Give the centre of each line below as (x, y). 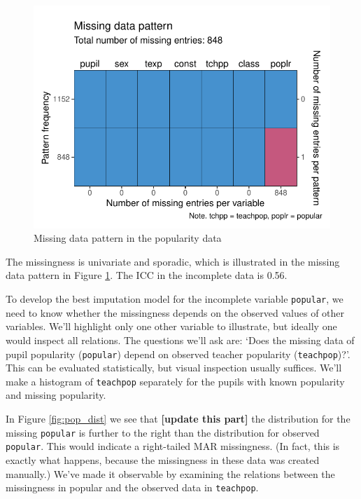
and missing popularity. (56, 395)
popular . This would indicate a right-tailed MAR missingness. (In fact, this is (173, 446)
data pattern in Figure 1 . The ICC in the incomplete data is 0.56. (147, 275)
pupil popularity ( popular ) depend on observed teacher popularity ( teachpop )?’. (178, 354)
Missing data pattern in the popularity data (128, 238)
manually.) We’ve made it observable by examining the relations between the (170, 473)
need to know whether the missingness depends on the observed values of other (175, 312)
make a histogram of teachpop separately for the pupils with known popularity (175, 381)
